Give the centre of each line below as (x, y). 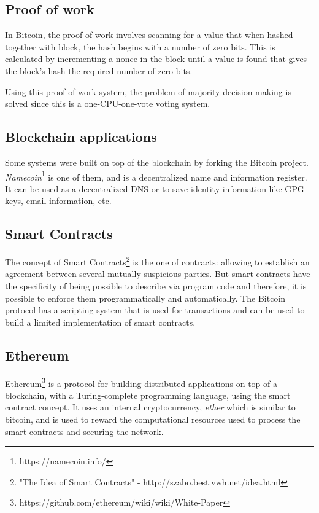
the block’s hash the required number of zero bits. (99, 70)
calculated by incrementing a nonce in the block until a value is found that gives (156, 59)
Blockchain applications (81, 137)
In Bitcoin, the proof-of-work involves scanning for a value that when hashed (149, 35)
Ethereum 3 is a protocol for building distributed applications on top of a (141, 382)
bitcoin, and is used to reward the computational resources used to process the (153, 419)
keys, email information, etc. (58, 201)
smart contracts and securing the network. (84, 431)
